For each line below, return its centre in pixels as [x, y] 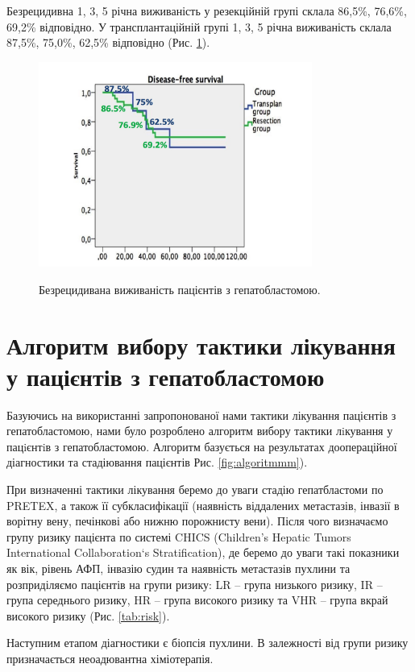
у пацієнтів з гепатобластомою [166, 376]
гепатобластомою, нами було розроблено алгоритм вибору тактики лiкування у [200, 431]
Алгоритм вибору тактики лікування [201, 344]
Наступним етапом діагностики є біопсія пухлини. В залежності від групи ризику [207, 643]
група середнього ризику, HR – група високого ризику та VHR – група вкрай [197, 600]
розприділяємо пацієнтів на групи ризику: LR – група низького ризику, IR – [195, 584]
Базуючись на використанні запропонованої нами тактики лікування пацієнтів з [201, 415]
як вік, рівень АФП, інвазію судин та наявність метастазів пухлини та [178, 568]
